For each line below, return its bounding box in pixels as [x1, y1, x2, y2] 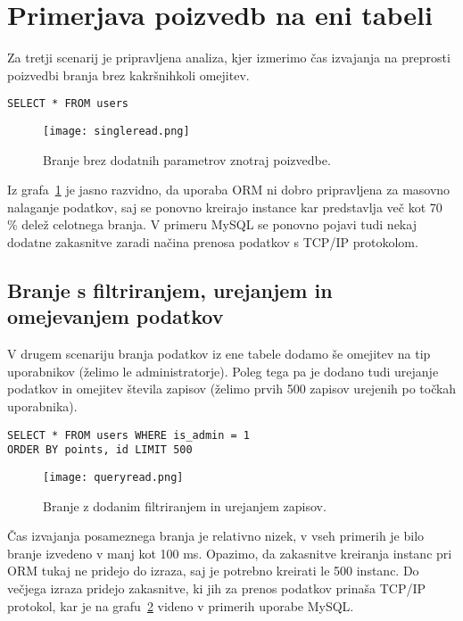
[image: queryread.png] [43, 470, 184, 484]
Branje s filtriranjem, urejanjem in [7, 276, 333, 303]
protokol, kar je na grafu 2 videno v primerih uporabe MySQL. [7, 596, 354, 615]
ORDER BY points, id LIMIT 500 [7, 443, 193, 457]
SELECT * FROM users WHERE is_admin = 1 [7, 428, 251, 442]
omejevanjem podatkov [7, 302, 224, 330]
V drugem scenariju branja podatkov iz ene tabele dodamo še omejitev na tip [7, 344, 431, 363]
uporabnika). [7, 396, 78, 415]
